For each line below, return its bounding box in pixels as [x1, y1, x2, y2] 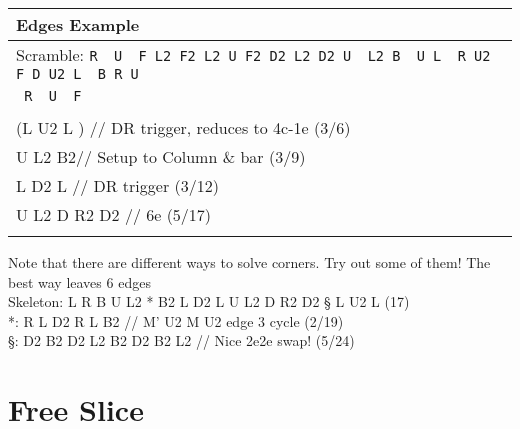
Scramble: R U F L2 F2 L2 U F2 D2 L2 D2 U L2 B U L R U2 [16, 43, 491, 66]
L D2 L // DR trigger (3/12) [16, 174, 219, 197]
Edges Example [16, 13, 140, 36]
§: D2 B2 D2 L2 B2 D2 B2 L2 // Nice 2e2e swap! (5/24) [8, 330, 355, 351]
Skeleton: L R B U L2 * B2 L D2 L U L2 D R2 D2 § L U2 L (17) [8, 291, 410, 312]
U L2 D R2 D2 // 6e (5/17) [16, 203, 212, 226]
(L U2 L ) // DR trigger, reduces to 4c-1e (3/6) [16, 116, 351, 139]
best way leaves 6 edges [8, 271, 151, 292]
